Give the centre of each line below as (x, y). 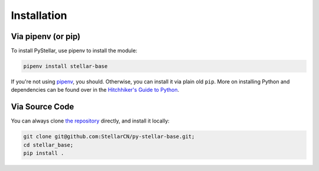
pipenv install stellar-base (66, 66)
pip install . (44, 153)
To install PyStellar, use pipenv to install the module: (74, 51)
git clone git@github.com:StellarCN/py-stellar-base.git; (109, 137)
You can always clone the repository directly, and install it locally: (90, 121)
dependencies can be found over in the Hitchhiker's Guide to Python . (95, 90)
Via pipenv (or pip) (46, 36)
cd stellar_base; (48, 145)
